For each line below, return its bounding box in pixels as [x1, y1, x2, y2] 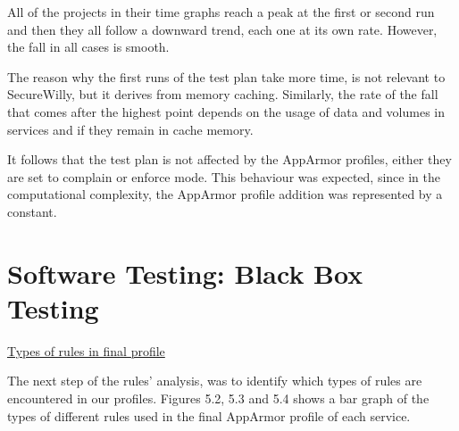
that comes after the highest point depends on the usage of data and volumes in [7, 102, 446, 120]
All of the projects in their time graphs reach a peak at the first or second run [7, 3, 435, 21]
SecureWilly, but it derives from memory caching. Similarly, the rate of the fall [7, 85, 438, 104]
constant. [7, 202, 57, 220]
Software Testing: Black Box [7, 254, 363, 291]
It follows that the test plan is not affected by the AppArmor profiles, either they [7, 150, 452, 169]
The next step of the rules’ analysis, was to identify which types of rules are [7, 371, 422, 390]
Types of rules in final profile [7, 341, 165, 360]
